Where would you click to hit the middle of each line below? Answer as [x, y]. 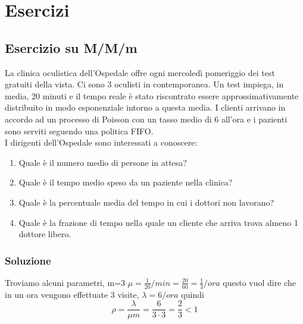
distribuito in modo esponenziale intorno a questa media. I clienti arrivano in [145, 107]
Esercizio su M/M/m [71, 47]
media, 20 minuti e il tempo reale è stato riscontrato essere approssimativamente [152, 95]
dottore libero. [45, 234]
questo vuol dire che [259, 282]
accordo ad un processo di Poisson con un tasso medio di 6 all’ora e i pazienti [146, 119]
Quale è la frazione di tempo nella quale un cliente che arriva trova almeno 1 [158, 222]
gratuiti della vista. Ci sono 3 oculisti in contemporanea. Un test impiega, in [144, 84]
